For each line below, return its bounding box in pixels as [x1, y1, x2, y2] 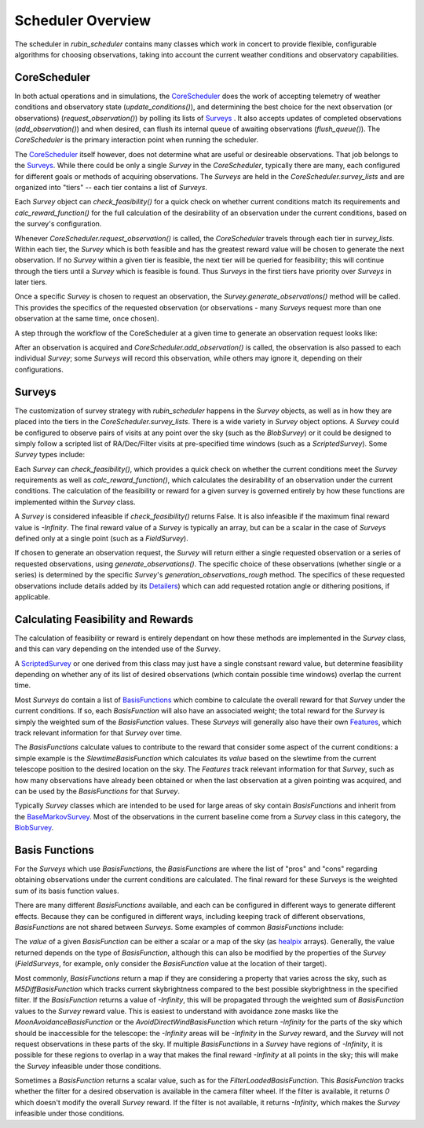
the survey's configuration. [14, 219, 102, 229]
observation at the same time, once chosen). [14, 314, 159, 324]
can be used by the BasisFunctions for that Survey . [14, 786, 181, 796]
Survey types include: [14, 450, 86, 460]
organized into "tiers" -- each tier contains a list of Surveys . [14, 182, 208, 192]
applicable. [14, 591, 50, 601]
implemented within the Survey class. [14, 497, 136, 507]
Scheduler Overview [14, 12, 152, 29]
